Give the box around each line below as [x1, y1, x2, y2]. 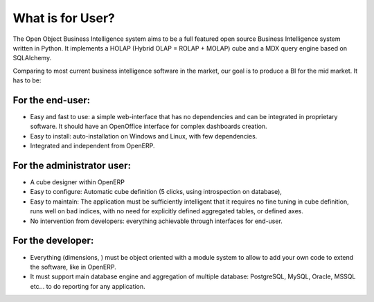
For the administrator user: [12, 160, 132, 171]
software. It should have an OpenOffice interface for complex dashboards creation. [30, 122, 267, 131]
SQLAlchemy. [12, 54, 52, 62]
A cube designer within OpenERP [30, 178, 125, 186]
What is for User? [12, 10, 116, 26]
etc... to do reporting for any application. [30, 282, 145, 290]
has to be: [12, 76, 42, 85]
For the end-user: [12, 94, 90, 106]
